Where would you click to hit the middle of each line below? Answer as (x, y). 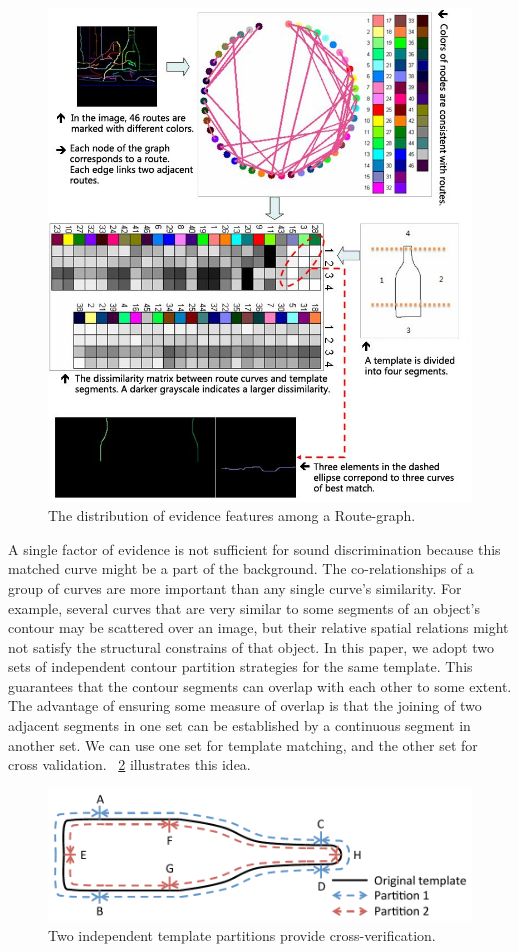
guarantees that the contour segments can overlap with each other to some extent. (260, 685)
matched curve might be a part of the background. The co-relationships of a (241, 568)
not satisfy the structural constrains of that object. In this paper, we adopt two (251, 646)
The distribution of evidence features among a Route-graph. (232, 515)
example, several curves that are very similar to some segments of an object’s (244, 607)
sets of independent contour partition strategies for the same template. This (240, 666)
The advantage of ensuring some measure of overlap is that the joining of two (245, 705)
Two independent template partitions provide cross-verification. (242, 934)
